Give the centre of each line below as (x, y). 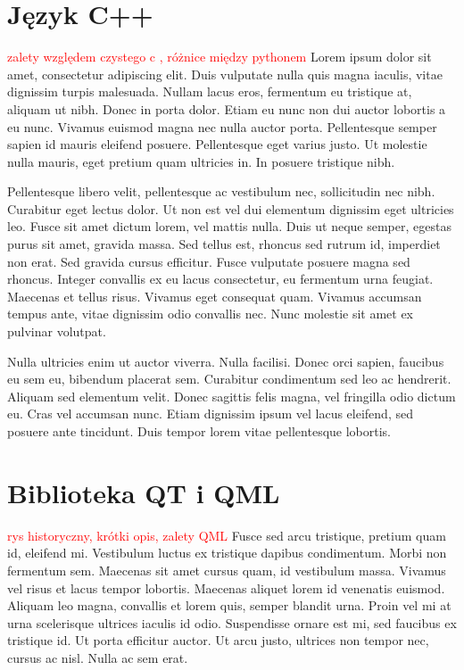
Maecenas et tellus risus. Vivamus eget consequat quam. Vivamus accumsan (215, 296)
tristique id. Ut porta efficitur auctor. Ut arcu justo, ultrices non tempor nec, (218, 640)
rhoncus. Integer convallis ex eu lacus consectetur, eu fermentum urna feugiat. (220, 279)
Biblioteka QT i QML (144, 492)
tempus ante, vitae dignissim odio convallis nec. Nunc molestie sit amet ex (211, 314)
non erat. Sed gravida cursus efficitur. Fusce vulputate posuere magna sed (209, 261)
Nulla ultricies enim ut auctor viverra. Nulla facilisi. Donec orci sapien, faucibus (226, 361)
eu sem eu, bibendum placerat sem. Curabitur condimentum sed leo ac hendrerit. (229, 379)
